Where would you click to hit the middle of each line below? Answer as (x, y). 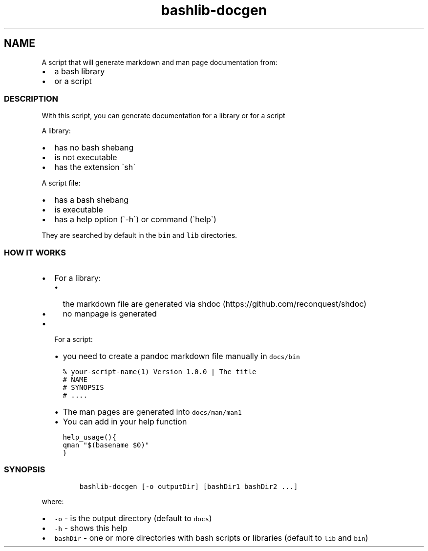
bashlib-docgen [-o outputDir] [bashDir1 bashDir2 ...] (189, 486)
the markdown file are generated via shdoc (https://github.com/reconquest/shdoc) (215, 304)
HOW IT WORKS (35, 252)
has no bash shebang (94, 148)
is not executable (86, 158)
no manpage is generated (110, 314)
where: (53, 501)
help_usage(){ (89, 437)
